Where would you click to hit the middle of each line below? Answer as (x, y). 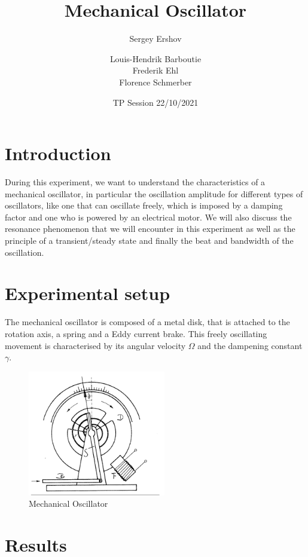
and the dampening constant (250, 345)
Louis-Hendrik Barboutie (155, 58)
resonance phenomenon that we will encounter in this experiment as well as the (150, 229)
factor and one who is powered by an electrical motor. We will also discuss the (148, 217)
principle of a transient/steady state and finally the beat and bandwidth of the (149, 240)
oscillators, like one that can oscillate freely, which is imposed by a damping (144, 205)
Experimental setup (88, 293)
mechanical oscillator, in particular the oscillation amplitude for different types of (154, 193)
